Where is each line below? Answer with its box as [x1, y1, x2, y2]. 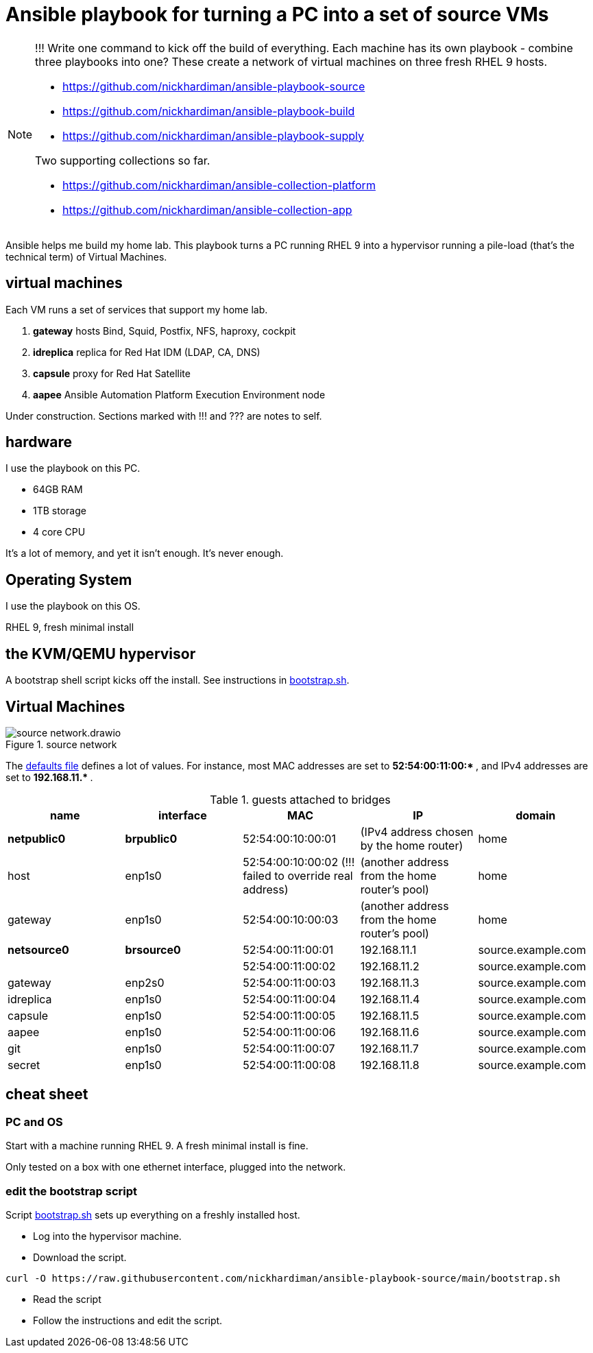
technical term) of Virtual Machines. [5, 250, 167, 263]
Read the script [33, 1293, 101, 1305]
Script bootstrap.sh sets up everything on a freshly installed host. [5, 1208, 300, 1221]
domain [516, 808, 556, 822]
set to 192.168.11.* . [5, 771, 93, 783]
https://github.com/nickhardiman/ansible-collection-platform [62, 178, 376, 192]
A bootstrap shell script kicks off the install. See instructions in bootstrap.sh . [5, 674, 350, 686]
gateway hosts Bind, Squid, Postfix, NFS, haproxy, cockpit [33, 324, 296, 337]
